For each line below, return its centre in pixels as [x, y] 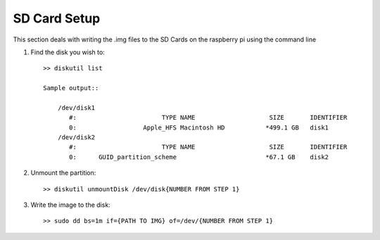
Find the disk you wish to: [68, 52]
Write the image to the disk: [70, 205]
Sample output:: [71, 88]
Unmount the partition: [63, 173]
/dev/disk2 [76, 138]
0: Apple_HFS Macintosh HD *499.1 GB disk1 [199, 127]
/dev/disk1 [76, 108]
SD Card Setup [57, 18]
